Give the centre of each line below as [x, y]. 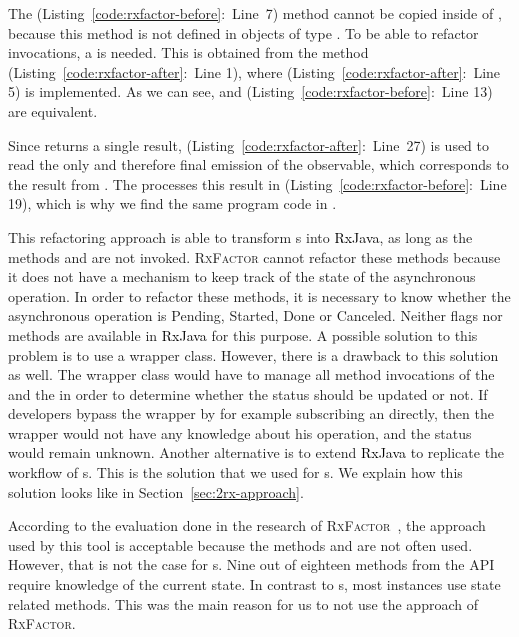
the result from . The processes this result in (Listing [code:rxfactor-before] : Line [257, 183]
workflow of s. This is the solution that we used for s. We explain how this [235, 472]
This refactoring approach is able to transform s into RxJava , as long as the [240, 236]
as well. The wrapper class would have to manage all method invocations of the [251, 374]
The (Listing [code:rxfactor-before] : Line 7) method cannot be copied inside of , [255, 13]
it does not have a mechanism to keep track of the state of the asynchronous [242, 276]
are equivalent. [53, 110]
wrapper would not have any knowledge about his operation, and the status [240, 432]
